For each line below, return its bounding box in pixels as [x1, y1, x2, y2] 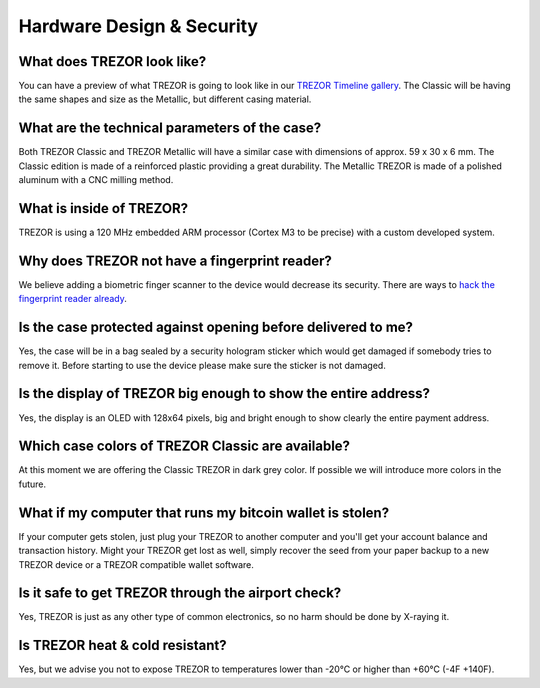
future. [18, 478, 47, 490]
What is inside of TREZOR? [18, 200, 189, 217]
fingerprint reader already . [18, 293, 127, 305]
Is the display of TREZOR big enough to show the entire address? [18, 385, 430, 402]
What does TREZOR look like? [18, 53, 207, 70]
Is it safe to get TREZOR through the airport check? [18, 585, 342, 602]
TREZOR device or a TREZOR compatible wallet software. [18, 558, 254, 570]
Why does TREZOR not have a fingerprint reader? [18, 252, 332, 269]
